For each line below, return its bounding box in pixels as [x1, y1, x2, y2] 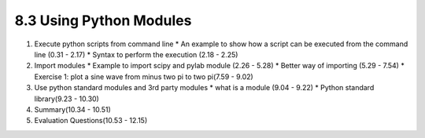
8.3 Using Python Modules [14, 12, 192, 29]
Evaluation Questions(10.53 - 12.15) [34, 116, 148, 125]
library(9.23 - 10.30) [34, 94, 100, 103]
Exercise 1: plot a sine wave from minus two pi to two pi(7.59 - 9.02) [34, 71, 253, 82]
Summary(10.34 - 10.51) [34, 104, 112, 114]
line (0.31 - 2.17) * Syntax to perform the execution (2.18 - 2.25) [34, 49, 238, 59]
